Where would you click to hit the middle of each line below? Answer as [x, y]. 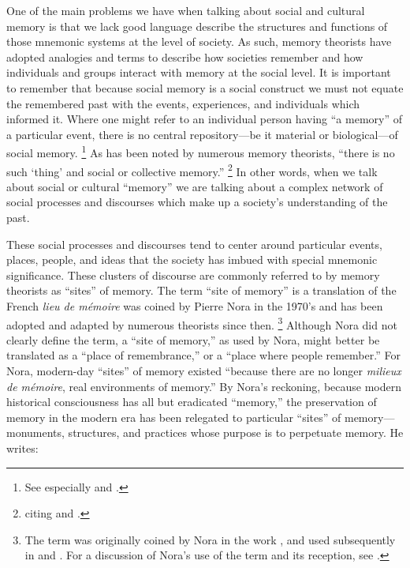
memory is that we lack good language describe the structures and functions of [197, 26]
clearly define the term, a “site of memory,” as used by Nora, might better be [193, 339]
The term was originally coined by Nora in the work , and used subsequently [210, 539]
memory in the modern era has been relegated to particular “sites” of [174, 417]
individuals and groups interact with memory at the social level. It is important [199, 72]
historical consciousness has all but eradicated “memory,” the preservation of [192, 402]
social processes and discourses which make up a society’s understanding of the [197, 202]
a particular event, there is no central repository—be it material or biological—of [202, 134]
